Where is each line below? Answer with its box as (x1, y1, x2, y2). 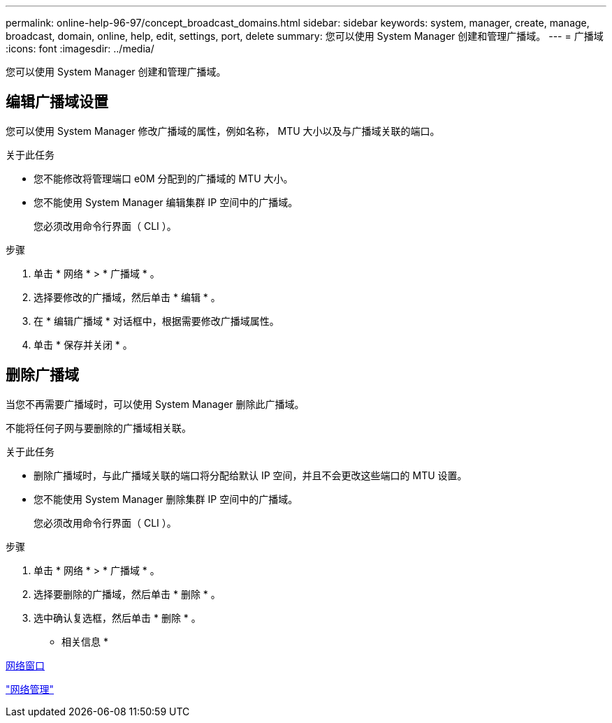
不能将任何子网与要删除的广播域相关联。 (6, 421, 191, 434)
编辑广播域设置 (6, 93, 108, 111)
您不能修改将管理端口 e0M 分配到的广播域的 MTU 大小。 (34, 172, 293, 184)
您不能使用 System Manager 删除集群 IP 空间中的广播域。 (34, 492, 298, 505)
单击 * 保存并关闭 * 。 (34, 338, 133, 351)
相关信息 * (61, 635, 108, 648)
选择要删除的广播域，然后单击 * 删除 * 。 (34, 587, 221, 600)
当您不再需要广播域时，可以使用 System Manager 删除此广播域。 (6, 397, 305, 410)
